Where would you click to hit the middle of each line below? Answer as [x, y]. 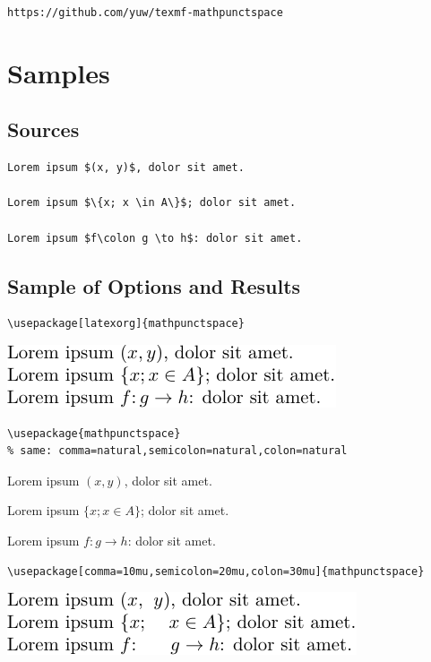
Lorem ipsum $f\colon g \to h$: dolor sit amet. [155, 238]
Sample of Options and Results [154, 285]
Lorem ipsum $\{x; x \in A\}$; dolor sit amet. [152, 203]
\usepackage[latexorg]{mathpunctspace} [126, 324]
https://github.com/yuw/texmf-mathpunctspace [145, 13]
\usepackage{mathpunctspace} [94, 433]
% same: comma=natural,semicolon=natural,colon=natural [177, 451]
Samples [59, 72]
